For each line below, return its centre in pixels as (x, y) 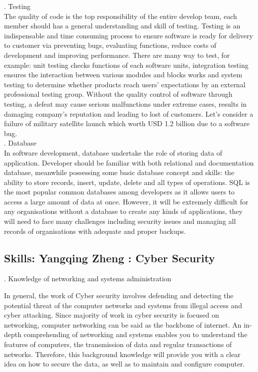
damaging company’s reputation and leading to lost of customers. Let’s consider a (129, 113)
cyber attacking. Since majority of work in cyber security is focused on (112, 315)
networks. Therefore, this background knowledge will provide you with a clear (122, 354)
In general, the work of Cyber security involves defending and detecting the (119, 295)
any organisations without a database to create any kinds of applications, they (123, 211)
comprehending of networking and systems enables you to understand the (135, 334)
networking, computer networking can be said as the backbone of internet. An (123, 324)
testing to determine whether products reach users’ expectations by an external (125, 84)
